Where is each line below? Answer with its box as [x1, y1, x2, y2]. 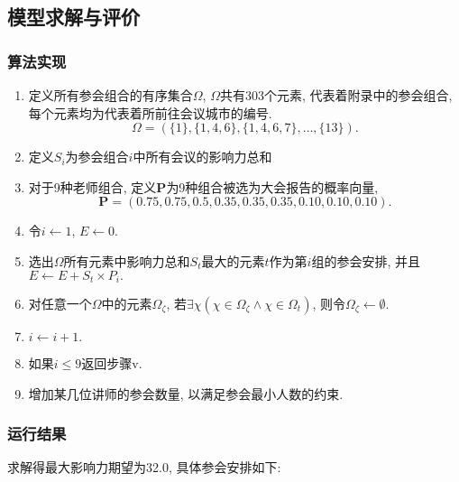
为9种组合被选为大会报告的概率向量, [166, 177, 379, 196]
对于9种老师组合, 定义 [28, 177, 157, 196]
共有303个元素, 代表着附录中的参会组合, [219, 86, 453, 104]
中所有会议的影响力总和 [133, 147, 272, 166]
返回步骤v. [81, 354, 142, 373]
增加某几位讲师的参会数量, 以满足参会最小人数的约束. [28, 384, 344, 403]
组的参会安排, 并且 [311, 251, 420, 270]
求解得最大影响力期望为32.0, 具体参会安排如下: [7, 458, 281, 477]
